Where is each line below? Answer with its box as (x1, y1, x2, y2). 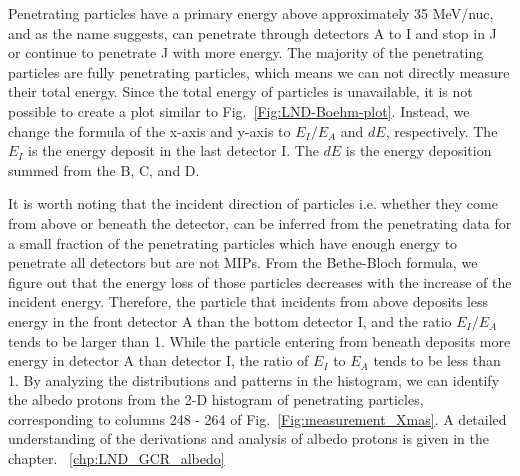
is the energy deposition (345, 140, 492, 161)
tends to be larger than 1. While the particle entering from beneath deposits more (8, 330, 511, 351)
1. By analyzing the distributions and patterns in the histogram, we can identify (8, 369, 500, 390)
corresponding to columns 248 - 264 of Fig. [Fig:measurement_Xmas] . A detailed (8, 408, 507, 429)
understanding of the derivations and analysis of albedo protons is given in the (8, 428, 489, 449)
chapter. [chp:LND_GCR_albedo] (8, 448, 225, 469)
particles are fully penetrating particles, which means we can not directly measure (8, 61, 510, 82)
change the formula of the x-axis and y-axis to (8, 120, 291, 141)
